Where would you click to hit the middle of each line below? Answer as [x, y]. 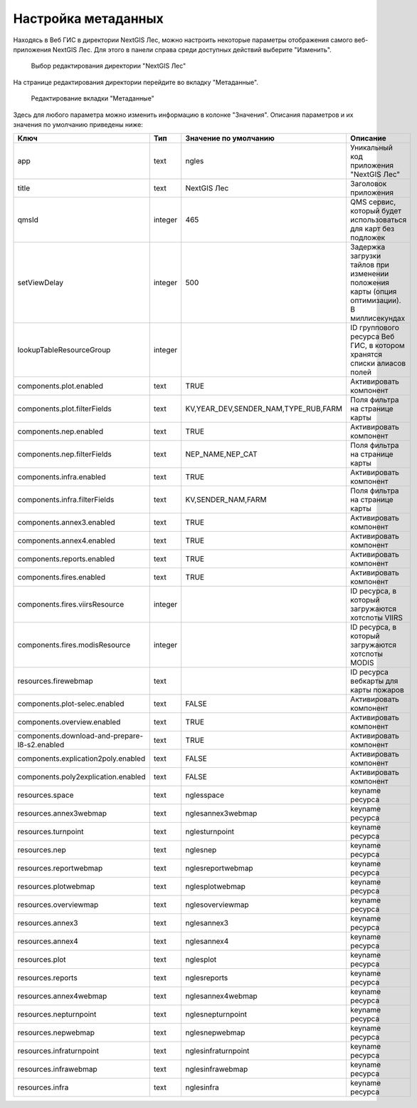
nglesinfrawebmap [217, 1069]
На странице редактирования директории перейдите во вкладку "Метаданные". [136, 82]
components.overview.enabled [69, 722]
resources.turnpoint [51, 832]
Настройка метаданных [88, 19]
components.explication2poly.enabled [81, 759]
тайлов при [369, 265]
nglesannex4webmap [221, 996]
